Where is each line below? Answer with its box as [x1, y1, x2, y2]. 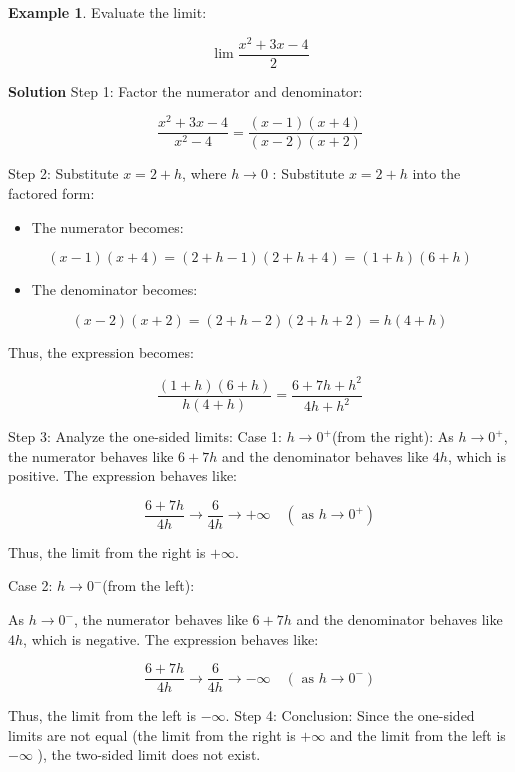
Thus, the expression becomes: [8, 341, 194, 362]
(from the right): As [331, 426, 454, 446]
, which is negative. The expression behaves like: [23, 628, 319, 649]
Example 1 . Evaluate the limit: [8, 2, 207, 22]
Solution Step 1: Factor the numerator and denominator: [8, 80, 363, 101]
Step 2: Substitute [8, 163, 119, 184]
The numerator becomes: [31, 216, 184, 237]
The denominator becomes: [31, 279, 198, 300]
